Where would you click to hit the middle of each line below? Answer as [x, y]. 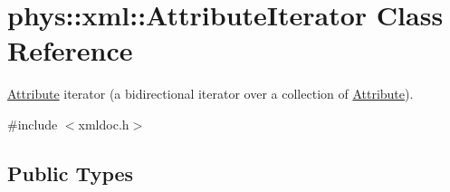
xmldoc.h [104, 124]
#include [33, 124]
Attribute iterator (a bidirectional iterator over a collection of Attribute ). [211, 94]
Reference [70, 50]
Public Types [71, 173]
